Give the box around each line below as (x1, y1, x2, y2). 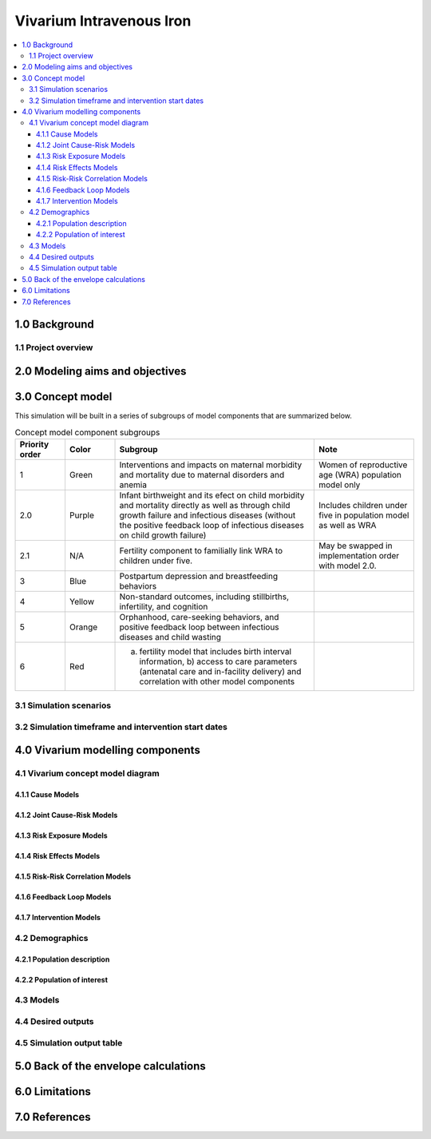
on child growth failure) (119, 530, 207, 541)
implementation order (318, 550, 400, 561)
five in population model (318, 510, 409, 521)
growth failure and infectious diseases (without (119, 510, 296, 521)
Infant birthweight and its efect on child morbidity (119, 490, 305, 501)
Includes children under (318, 499, 408, 510)
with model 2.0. (318, 560, 377, 571)
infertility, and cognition (119, 601, 208, 612)
